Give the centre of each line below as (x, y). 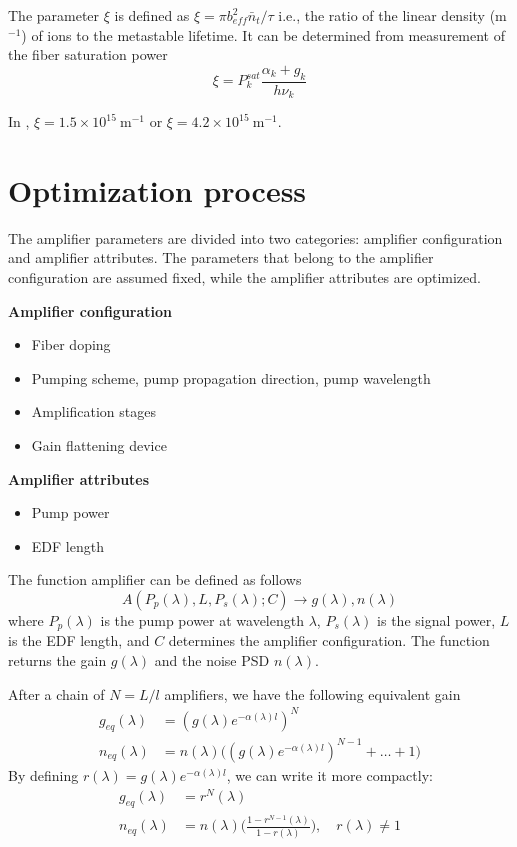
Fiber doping (71, 344)
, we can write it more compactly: (329, 775)
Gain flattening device (99, 444)
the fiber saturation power (88, 54)
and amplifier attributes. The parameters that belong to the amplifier (221, 257)
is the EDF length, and (79, 640)
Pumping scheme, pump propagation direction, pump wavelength (231, 377)
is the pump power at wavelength (202, 619)
